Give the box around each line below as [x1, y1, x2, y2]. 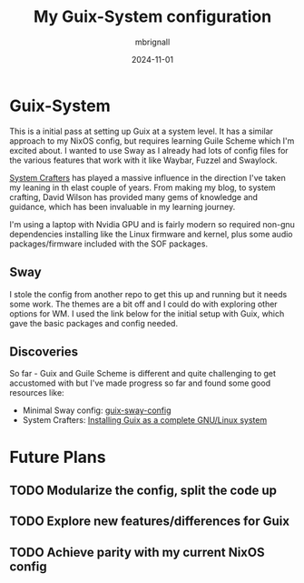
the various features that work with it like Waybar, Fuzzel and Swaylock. [9, 155, 279, 166]
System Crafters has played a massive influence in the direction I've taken [9, 172, 286, 183]
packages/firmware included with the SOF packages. [9, 238, 209, 249]
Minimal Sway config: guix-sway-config [22, 405, 172, 416]
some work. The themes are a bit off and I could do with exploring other [9, 298, 279, 309]
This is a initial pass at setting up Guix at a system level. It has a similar [9, 126, 274, 136]
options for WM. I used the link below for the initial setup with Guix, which [9, 307, 285, 319]
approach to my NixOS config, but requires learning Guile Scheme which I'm [9, 135, 295, 146]
